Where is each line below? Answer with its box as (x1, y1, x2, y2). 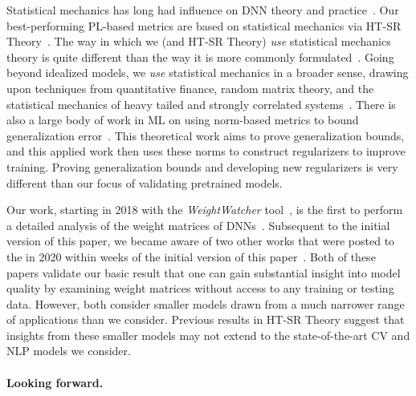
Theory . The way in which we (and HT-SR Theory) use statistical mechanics (6, 33, 391, 50)
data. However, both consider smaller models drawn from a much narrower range (6, 295, 405, 312)
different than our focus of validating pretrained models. (6, 174, 283, 191)
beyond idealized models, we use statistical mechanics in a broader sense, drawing (6, 64, 409, 81)
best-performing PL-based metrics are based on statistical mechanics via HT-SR (6, 17, 402, 34)
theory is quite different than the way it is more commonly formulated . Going (6, 48, 394, 65)
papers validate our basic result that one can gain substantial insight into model (6, 264, 401, 281)
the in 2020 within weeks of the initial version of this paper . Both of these (6, 248, 376, 265)
